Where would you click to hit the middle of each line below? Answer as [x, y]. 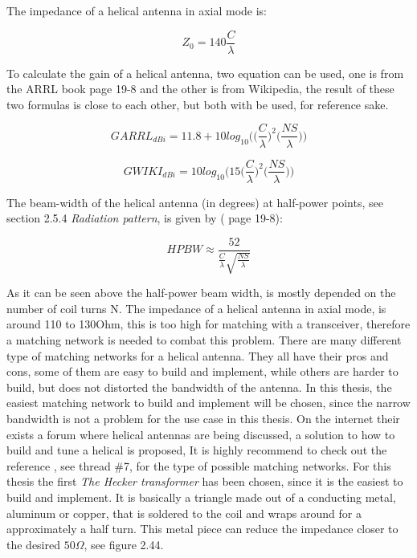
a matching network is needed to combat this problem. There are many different [204, 339]
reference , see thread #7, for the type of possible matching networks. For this [199, 465]
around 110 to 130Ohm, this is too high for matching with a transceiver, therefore [208, 324]
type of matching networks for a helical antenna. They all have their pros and [198, 355]
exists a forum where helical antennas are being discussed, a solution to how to [201, 434]
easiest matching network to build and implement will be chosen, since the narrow [208, 403]
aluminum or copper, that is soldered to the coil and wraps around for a [184, 513]
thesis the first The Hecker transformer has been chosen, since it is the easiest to [205, 481]
